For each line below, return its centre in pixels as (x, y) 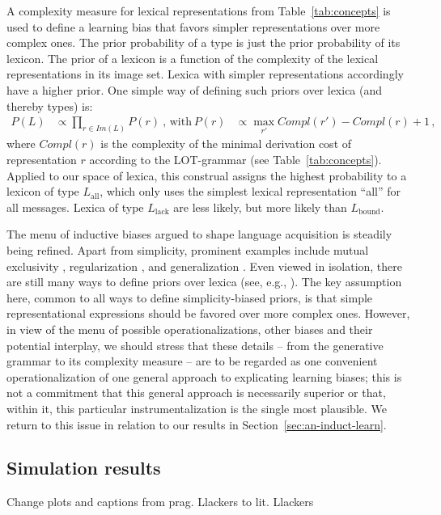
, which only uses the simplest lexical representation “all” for (250, 191)
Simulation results (84, 468)
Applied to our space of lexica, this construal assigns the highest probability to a (207, 175)
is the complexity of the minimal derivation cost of (226, 144)
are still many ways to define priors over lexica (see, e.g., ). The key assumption (204, 282)
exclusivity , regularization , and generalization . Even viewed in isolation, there (205, 266)
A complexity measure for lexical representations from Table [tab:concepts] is (199, 11)
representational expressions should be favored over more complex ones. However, (208, 313)
